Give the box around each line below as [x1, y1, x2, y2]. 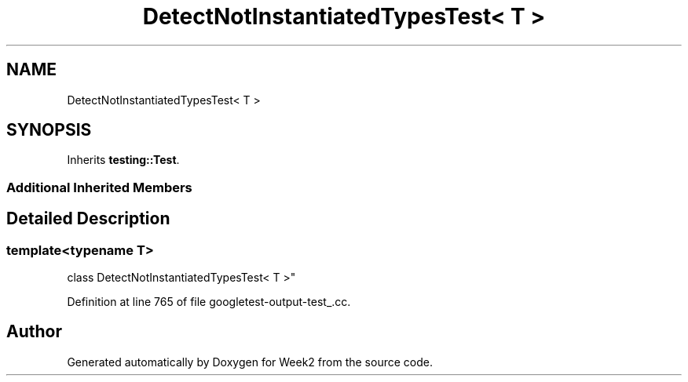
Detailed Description [6, 209, 170, 229]
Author [6, 322, 62, 342]
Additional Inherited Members [6, 179, 192, 195]
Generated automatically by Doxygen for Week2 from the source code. [67, 355, 433, 369]
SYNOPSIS [6, 120, 92, 140]
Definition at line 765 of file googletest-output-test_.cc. [67, 295, 351, 309]
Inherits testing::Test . [67, 153, 180, 167]
